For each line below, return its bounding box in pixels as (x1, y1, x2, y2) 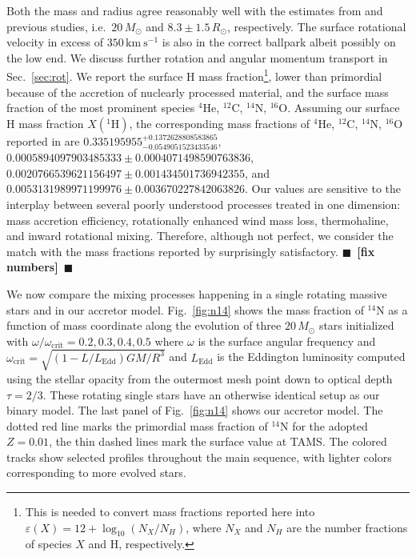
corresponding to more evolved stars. (6, 464, 186, 481)
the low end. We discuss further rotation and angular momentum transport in (6, 49, 388, 66)
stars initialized (318, 317, 394, 334)
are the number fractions (286, 519, 408, 535)
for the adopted (292, 417, 368, 434)
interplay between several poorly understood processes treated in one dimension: (6, 196, 401, 213)
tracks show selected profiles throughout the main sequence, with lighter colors (6, 448, 392, 465)
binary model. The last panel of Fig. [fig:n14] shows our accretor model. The (6, 402, 383, 419)
